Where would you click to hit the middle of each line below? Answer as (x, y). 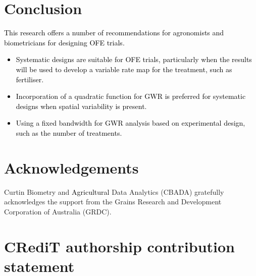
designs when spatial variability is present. (81, 106)
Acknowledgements (71, 167)
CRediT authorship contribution (119, 246)
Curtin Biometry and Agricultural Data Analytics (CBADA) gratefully (114, 191)
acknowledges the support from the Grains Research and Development (113, 202)
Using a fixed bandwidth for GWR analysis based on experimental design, (131, 123)
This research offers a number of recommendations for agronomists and (114, 33)
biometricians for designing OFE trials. (64, 42)
